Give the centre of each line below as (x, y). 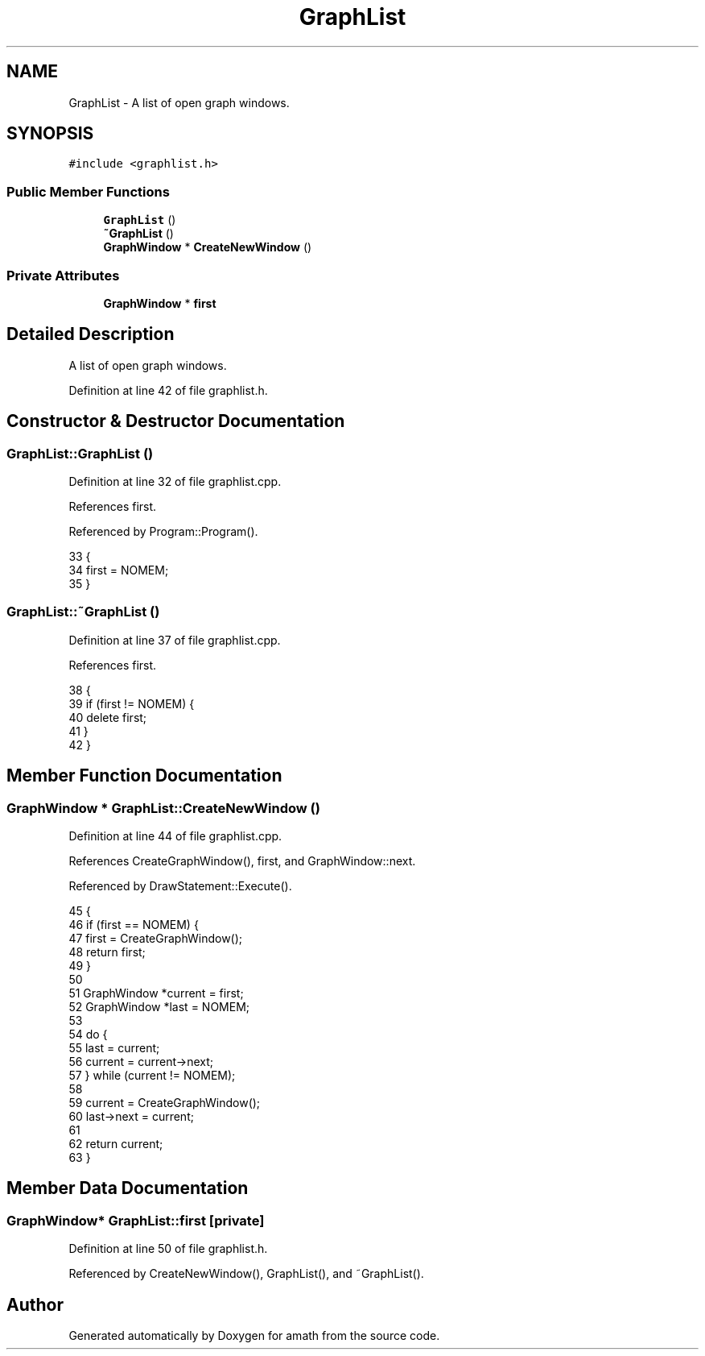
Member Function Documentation (144, 776)
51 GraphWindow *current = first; (156, 993)
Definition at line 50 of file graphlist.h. (168, 1249)
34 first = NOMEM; (119, 570)
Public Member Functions (88, 191)
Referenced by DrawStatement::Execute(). (180, 885)
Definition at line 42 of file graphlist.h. (168, 390)
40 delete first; (108, 717)
